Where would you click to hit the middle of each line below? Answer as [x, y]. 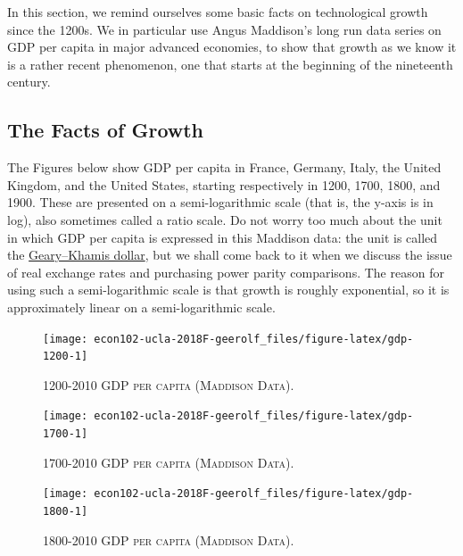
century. [29, 82]
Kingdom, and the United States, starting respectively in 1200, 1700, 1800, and [224, 184]
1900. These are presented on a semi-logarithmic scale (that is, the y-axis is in [220, 202]
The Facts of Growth [106, 130]
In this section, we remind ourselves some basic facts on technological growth [218, 12]
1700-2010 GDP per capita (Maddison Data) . [169, 462]
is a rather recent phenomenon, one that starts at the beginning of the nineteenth [230, 64]
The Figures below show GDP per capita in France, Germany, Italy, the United [224, 167]
